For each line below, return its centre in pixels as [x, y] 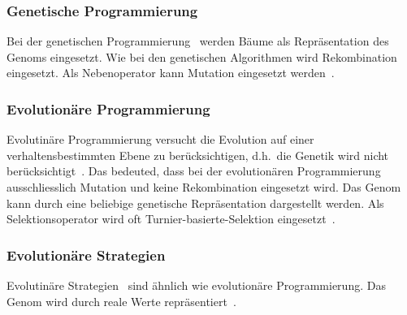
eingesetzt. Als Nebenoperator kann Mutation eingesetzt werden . [171, 73]
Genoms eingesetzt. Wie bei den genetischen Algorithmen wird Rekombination [202, 56]
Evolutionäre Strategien [86, 255]
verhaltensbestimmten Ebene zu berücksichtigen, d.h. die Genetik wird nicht [198, 155]
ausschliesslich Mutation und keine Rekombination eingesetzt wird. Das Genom [204, 187]
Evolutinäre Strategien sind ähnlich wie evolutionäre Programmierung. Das [196, 285]
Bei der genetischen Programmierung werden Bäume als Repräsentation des [198, 41]
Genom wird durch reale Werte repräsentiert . [121, 301]
